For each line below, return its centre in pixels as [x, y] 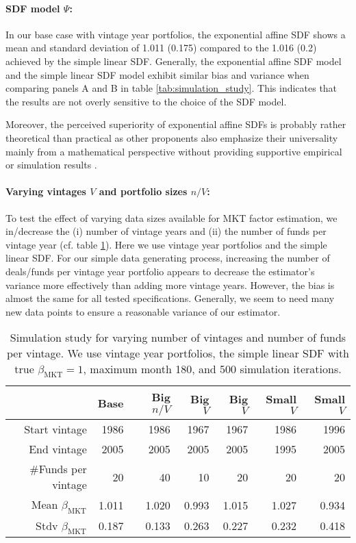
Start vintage [55, 429]
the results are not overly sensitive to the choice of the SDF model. [146, 101]
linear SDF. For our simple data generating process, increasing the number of [168, 258]
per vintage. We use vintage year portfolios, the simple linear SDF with [178, 353]
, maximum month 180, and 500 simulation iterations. [212, 369]
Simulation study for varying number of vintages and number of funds [178, 338]
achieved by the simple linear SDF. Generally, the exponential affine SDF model [174, 61]
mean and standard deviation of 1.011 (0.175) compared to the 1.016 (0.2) [161, 48]
